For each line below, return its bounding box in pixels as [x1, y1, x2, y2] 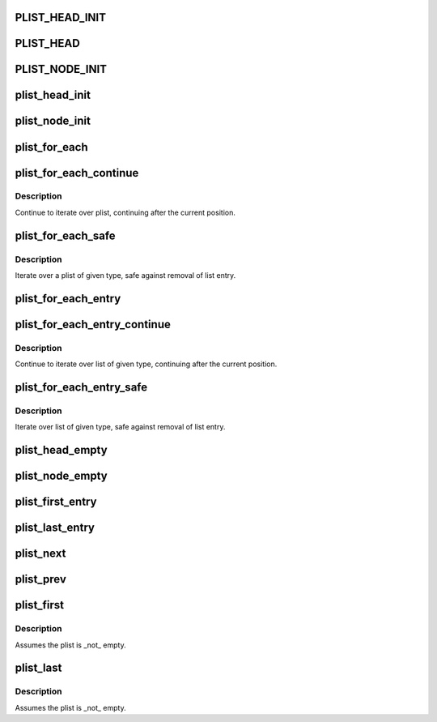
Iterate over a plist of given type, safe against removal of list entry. [15, 271, 236, 280]
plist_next [15, 547, 66, 561]
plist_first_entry [15, 495, 97, 509]
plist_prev [15, 572, 66, 587]
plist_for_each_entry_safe [15, 381, 148, 394]
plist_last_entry [15, 521, 95, 535]
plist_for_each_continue [15, 166, 139, 180]
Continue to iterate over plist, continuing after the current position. [15, 207, 236, 217]
